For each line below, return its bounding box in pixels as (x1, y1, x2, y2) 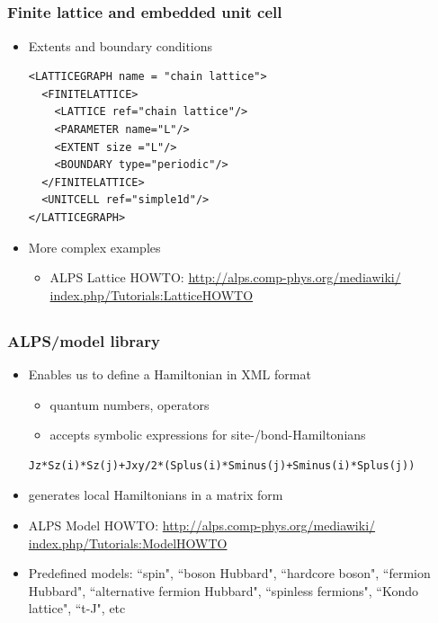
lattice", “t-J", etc (28, 599, 126, 618)
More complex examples (28, 237, 161, 256)
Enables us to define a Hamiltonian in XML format (28, 365, 311, 384)
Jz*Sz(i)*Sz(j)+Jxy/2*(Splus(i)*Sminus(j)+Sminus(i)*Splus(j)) (28, 458, 416, 472)
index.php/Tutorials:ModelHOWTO (28, 533, 228, 552)
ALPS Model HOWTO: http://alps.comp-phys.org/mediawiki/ (28, 516, 376, 535)
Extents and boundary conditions (28, 36, 213, 55)
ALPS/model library (7, 329, 160, 352)
